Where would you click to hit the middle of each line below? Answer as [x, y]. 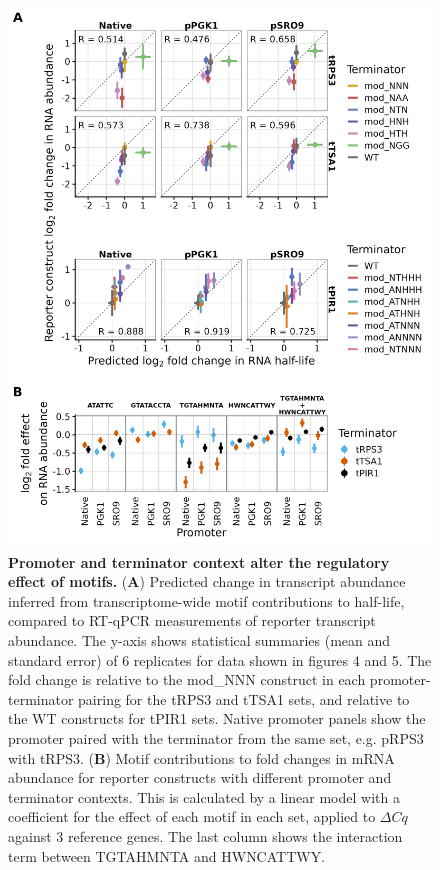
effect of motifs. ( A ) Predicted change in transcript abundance [207, 581]
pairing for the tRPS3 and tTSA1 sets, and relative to [244, 698]
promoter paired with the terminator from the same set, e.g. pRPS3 [216, 737]
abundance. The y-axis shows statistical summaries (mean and [199, 639]
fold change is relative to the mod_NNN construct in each [187, 679]
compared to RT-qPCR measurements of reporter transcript [192, 620]
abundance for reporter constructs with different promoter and [200, 777]
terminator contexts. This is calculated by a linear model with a [204, 796]
